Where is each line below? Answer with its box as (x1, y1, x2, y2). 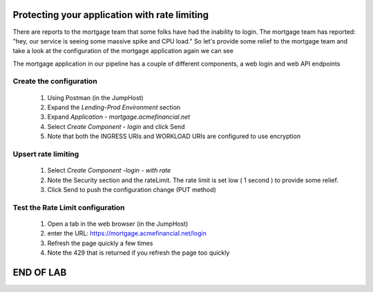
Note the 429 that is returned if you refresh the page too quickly (47, 249, 230, 257)
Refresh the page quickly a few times (47, 239, 153, 247)
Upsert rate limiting (12, 149, 79, 159)
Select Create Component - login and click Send (47, 122, 186, 130)
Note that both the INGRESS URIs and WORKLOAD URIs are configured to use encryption (47, 132, 300, 141)
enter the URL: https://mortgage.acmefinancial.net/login (47, 229, 207, 237)
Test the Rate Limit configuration (12, 202, 125, 212)
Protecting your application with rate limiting (12, 9, 209, 21)
